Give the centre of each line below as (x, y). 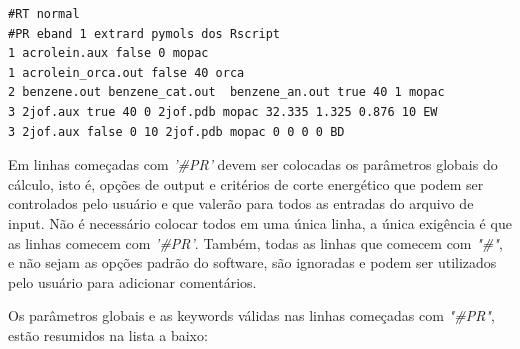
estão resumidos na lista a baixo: (108, 334)
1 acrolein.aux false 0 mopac (108, 53)
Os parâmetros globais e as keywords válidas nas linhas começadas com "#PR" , (251, 315)
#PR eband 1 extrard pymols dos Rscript (144, 33)
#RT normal (44, 14)
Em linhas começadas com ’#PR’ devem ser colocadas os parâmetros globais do (253, 164)
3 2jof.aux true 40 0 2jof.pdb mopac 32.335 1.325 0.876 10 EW (223, 111)
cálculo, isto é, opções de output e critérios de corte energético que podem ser (246, 183)
